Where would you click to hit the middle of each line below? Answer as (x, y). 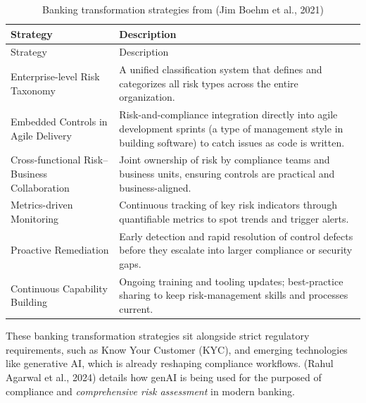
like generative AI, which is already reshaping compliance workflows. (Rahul (170, 363)
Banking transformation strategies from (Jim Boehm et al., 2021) (183, 9)
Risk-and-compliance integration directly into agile (228, 114)
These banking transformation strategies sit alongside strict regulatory (158, 336)
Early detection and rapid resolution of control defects (236, 236)
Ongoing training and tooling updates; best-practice (231, 281)
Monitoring (35, 218)
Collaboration (40, 187)
